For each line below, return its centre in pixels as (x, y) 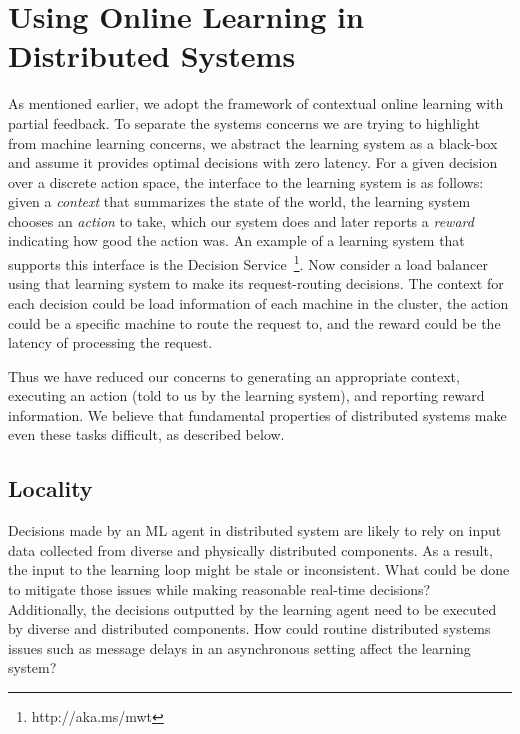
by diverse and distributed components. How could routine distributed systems (249, 628)
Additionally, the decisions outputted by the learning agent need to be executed (252, 608)
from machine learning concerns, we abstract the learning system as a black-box (253, 142)
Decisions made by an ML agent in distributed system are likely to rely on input (255, 530)
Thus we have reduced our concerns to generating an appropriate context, (234, 375)
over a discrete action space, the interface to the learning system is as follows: (246, 181)
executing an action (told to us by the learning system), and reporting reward (246, 395)
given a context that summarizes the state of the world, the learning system (239, 201)
